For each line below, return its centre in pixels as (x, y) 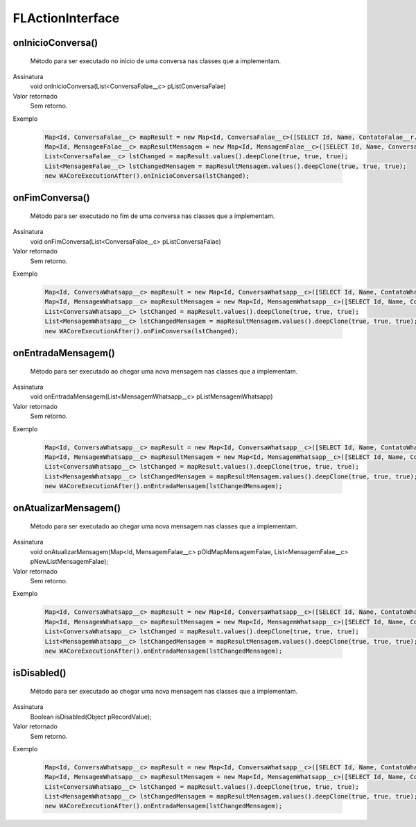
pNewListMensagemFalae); (69, 562)
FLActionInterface (66, 18)
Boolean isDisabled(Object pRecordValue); (91, 717)
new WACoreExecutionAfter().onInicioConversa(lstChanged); (147, 176)
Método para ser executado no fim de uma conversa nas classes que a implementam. (153, 216)
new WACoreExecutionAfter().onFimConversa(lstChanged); (142, 331)
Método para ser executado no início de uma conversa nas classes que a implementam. (156, 61)
